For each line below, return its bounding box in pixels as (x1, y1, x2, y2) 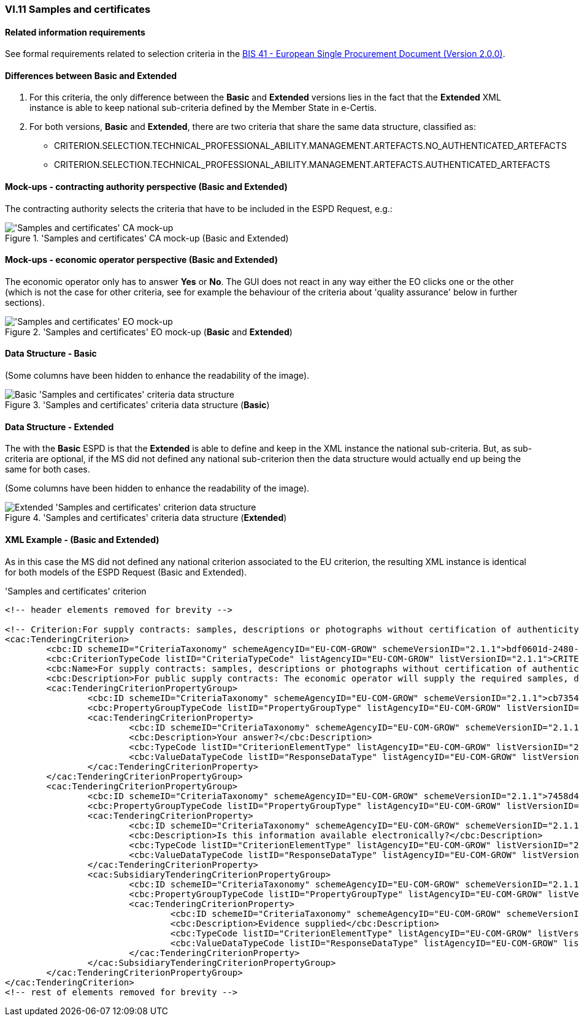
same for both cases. (5, 464, 90, 475)
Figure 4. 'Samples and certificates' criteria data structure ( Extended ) (5, 512, 287, 523)
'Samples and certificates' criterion (5, 585, 147, 596)
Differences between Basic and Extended (5, 70, 177, 81)
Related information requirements (5, 26, 145, 37)
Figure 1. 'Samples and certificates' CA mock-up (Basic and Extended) (5, 232, 289, 243)
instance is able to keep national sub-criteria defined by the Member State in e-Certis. (29, 102, 377, 113)
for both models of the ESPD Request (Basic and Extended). (5, 566, 247, 577)
